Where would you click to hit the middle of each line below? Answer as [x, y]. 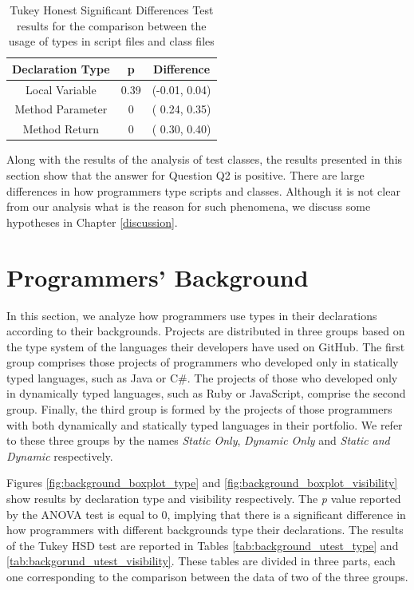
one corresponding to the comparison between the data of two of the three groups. [207, 576]
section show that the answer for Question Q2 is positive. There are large [185, 175]
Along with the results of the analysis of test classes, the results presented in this [205, 159]
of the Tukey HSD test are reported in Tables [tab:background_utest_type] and [203, 545]
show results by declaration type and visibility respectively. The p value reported [204, 499]
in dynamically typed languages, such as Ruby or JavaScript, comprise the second [206, 393]
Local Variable [61, 89]
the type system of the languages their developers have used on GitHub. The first [206, 346]
